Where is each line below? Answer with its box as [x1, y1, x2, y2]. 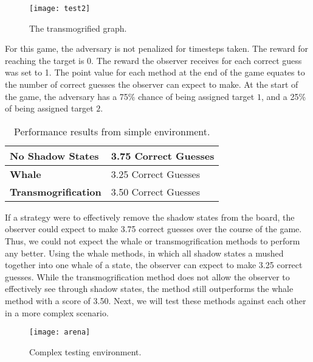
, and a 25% [261, 90, 306, 102]
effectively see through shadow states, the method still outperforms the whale [5, 282, 294, 295]
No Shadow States [10, 148, 99, 163]
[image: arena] [29, 328, 91, 337]
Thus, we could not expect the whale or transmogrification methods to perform [5, 235, 300, 247]
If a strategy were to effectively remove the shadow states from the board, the [5, 210, 295, 223]
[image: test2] [29, 4, 91, 13]
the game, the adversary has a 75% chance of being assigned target [5, 90, 255, 102]
